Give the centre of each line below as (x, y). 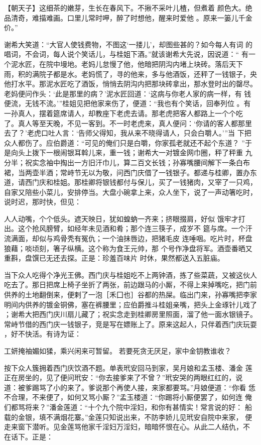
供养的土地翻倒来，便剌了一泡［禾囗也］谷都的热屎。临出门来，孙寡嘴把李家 (130, 295)
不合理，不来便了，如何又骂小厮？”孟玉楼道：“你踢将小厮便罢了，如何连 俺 (128, 397)
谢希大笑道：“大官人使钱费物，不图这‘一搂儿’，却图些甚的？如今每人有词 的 (128, 44)
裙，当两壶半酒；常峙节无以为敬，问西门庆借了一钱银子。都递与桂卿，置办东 (130, 172)
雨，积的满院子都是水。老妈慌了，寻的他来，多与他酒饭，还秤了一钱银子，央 (130, 74)
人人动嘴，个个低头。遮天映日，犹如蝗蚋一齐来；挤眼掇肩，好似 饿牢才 (121, 218)
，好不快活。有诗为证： (43, 334)
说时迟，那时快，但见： (43, 202)
